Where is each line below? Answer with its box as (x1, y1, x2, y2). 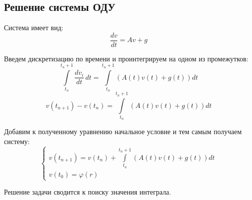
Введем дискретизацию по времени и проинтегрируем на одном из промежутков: (4, 53, 249, 63)
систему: (4, 136, 30, 146)
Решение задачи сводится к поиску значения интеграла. (4, 187, 171, 197)
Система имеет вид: (4, 22, 63, 33)
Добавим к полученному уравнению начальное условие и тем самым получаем (4, 126, 242, 137)
